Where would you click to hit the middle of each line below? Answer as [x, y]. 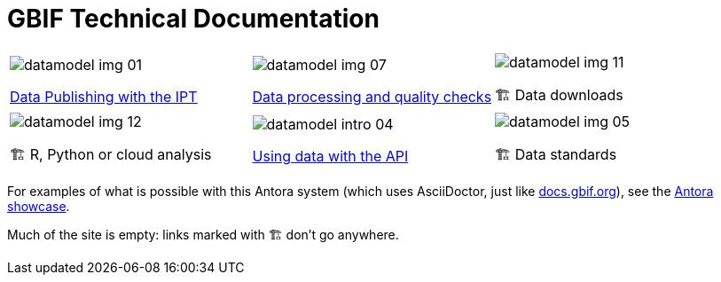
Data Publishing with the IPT [104, 97]
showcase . [39, 206]
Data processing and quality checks [372, 97]
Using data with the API [330, 157]
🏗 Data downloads [559, 94]
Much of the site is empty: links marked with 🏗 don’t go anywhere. [203, 234]
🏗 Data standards [556, 154]
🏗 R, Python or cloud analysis [111, 154]
